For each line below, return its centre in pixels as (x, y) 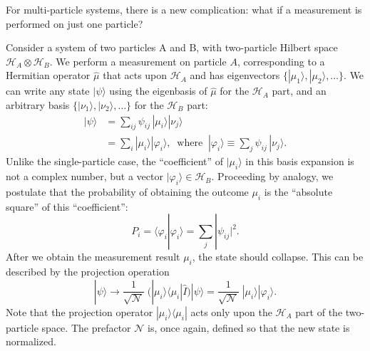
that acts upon (135, 75)
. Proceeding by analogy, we (272, 176)
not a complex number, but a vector (84, 176)
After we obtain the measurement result (93, 257)
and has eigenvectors (235, 75)
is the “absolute (298, 192)
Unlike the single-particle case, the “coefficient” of (115, 161)
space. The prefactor (86, 327)
